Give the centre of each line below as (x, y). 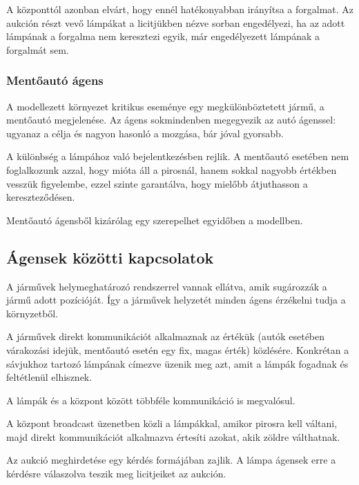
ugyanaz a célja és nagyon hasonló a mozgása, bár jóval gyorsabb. (145, 133)
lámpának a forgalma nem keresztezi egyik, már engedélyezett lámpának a (163, 36)
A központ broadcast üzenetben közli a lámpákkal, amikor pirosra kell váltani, (172, 423)
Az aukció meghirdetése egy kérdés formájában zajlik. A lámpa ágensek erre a (171, 460)
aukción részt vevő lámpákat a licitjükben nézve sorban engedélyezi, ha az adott (176, 22)
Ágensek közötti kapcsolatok (110, 257)
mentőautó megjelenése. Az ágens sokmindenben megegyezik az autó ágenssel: (171, 120)
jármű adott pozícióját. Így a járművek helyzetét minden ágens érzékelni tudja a (176, 300)
